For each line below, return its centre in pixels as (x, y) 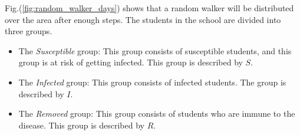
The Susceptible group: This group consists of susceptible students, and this (155, 50)
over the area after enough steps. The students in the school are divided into (143, 19)
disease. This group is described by (81, 125)
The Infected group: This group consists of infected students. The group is (152, 82)
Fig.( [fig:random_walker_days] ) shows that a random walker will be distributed (149, 8)
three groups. (29, 31)
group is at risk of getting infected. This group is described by (131, 62)
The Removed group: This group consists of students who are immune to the (157, 113)
